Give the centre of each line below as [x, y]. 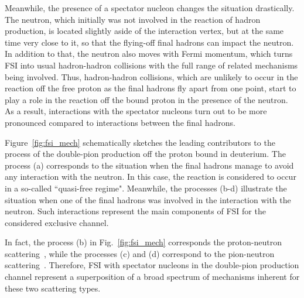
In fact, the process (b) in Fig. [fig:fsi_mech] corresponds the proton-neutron [143, 242]
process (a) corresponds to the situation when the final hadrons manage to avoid [149, 165]
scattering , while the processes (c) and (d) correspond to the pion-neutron [140, 253]
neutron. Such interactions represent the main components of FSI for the [135, 211]
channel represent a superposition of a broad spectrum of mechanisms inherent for [152, 277]
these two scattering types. [53, 288]
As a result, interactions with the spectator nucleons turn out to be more [136, 111]
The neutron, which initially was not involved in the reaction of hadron [133, 19]
